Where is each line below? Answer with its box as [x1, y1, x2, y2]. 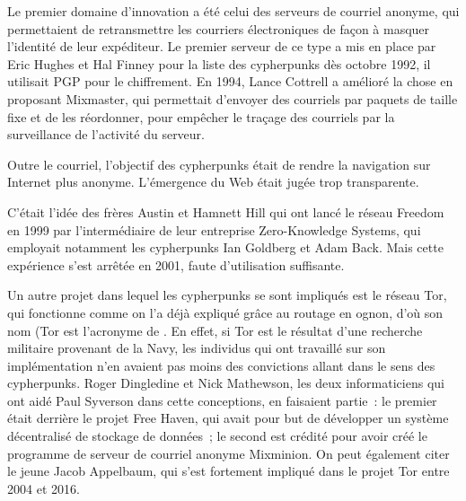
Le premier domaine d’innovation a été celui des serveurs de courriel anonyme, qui [7, 2, 460, 20]
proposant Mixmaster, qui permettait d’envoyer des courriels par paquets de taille [7, 89, 458, 108]
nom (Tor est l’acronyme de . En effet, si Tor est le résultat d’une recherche [7, 321, 423, 339]
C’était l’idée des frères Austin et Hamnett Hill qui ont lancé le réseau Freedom [7, 202, 444, 221]
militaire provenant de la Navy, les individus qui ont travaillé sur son [7, 338, 386, 357]
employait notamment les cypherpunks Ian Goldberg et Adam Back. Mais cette [7, 238, 444, 257]
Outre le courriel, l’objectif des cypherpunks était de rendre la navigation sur [7, 154, 431, 173]
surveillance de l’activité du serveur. [7, 125, 205, 144]
